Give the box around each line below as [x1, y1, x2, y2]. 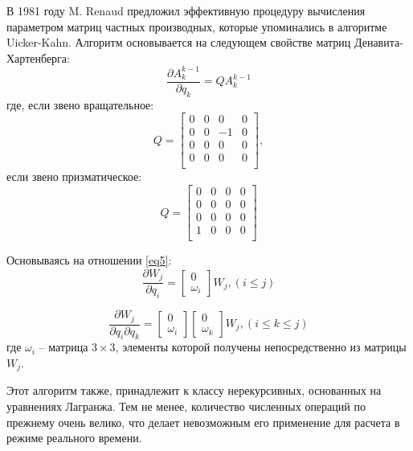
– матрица [39, 338, 88, 355]
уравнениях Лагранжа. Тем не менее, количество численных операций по [6, 398, 366, 415]
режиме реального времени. [6, 429, 142, 446]
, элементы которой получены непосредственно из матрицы [115, 338, 407, 355]
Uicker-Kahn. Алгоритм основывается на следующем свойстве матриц [6, 34, 351, 51]
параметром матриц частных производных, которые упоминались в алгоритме [6, 18, 387, 35]
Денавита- [354, 34, 403, 51]
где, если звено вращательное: [6, 96, 154, 113]
